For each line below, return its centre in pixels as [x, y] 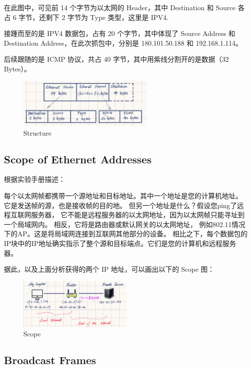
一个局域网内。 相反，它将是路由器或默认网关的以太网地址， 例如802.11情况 [125, 224]
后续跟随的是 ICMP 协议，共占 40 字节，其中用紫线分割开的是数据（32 [117, 59]
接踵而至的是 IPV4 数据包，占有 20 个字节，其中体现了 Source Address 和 [120, 33]
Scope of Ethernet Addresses [78, 159]
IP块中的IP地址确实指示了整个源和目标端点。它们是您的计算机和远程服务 [120, 243]
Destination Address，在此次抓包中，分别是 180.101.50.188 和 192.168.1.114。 [123, 43]
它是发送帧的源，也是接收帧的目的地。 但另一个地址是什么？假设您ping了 [121, 205]
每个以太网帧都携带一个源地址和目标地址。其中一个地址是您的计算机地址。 [123, 195]
